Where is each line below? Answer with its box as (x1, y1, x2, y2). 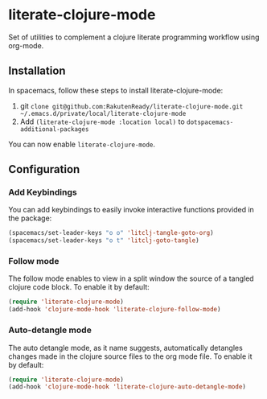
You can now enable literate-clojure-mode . (8, 139, 155, 149)
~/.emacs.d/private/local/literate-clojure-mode (19, 109, 187, 117)
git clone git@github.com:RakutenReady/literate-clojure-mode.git (19, 101, 244, 110)
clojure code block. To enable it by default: (8, 282, 150, 292)
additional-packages (19, 125, 89, 134)
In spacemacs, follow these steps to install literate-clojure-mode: (8, 85, 224, 95)
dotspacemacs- (186, 118, 234, 126)
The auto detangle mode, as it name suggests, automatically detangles (8, 343, 243, 352)
